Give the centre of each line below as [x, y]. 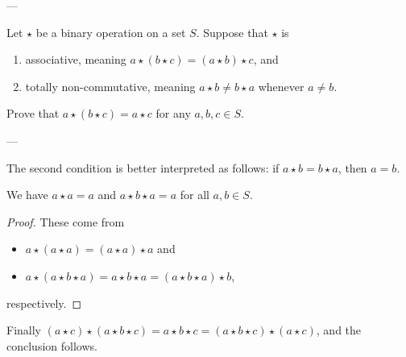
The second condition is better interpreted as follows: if [143, 167]
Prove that [33, 113]
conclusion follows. [52, 345]
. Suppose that [232, 32]
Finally [24, 330]
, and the [339, 330]
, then [352, 167]
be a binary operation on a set [111, 32]
